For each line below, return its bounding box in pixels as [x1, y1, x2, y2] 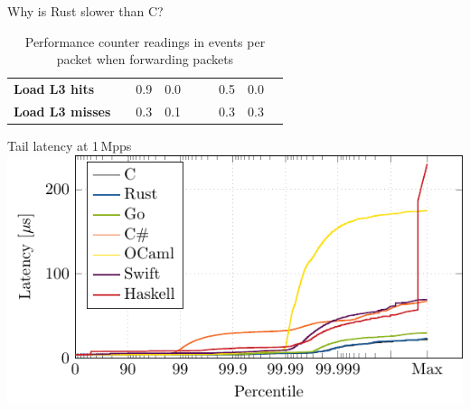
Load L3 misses [14, 101, 111, 120]
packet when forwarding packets [56, 50, 234, 69]
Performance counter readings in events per [24, 32, 266, 51]
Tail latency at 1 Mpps [7, 135, 132, 154]
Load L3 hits [14, 79, 94, 98]
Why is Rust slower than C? [7, 2, 164, 20]
